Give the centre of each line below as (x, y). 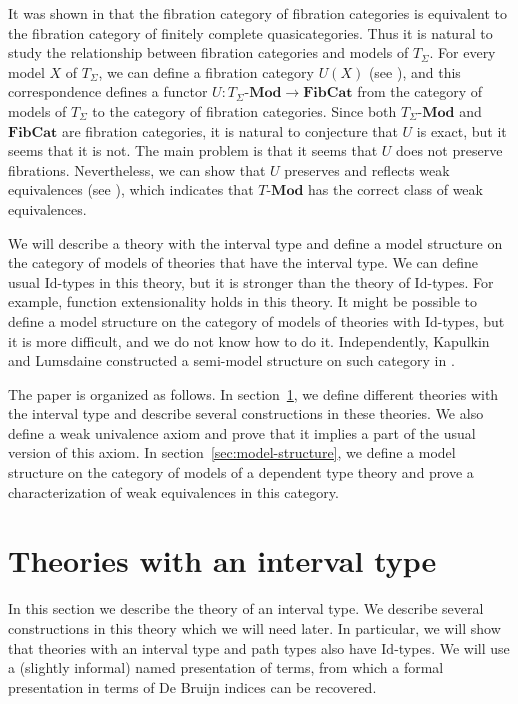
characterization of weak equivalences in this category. (173, 491)
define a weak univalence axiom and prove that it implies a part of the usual (242, 432)
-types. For (460, 281)
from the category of (420, 91)
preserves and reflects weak (367, 169)
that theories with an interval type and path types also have (192, 647)
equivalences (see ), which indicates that (131, 189)
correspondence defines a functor (108, 91)
